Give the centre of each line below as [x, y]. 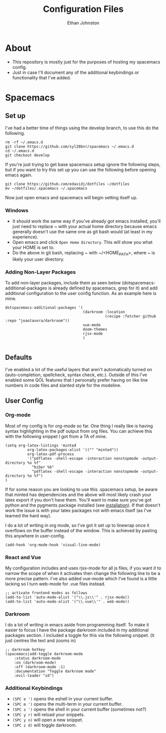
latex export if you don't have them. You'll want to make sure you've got [79, 500]
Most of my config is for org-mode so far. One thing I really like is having [79, 426]
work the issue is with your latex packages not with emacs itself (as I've [78, 510]
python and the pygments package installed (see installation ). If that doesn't [83, 505]
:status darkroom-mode [37, 658]
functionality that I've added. [42, 77]
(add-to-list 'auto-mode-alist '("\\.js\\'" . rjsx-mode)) [67, 597]
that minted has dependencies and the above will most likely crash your [78, 495]
